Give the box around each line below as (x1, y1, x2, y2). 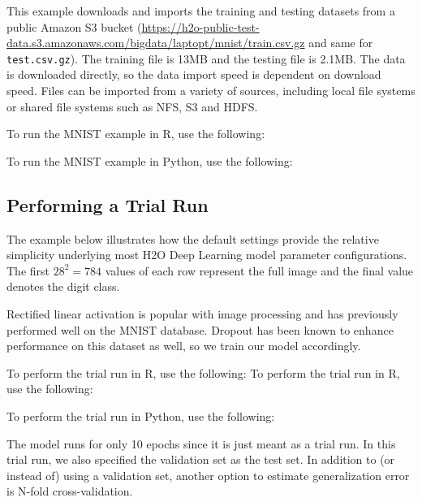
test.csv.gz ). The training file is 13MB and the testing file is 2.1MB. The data (6, 50, 406, 67)
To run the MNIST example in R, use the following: (6, 125, 265, 142)
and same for (308, 34, 373, 51)
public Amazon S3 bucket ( (6, 18, 142, 35)
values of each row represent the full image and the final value (105, 262, 414, 279)
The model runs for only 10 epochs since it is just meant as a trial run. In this (6, 435, 396, 452)
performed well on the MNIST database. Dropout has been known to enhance (6, 321, 394, 338)
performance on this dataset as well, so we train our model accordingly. (6, 337, 361, 354)
